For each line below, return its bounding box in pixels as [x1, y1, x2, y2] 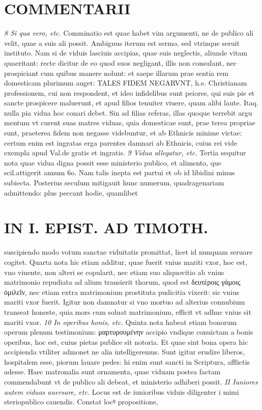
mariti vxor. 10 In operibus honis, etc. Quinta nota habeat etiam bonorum [4, 316, 237, 327]
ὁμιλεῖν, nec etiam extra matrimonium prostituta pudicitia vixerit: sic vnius [4, 286, 240, 297]
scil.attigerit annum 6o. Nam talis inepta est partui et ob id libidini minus [4, 167, 235, 178]
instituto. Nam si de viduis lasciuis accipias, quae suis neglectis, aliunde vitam [4, 47, 248, 58]
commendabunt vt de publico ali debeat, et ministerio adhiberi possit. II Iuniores [4, 376, 258, 387]
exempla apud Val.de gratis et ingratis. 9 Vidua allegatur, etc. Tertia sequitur [4, 147, 246, 158]
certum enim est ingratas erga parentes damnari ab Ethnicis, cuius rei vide [4, 137, 238, 148]
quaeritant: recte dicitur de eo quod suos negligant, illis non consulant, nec [4, 57, 237, 68]
